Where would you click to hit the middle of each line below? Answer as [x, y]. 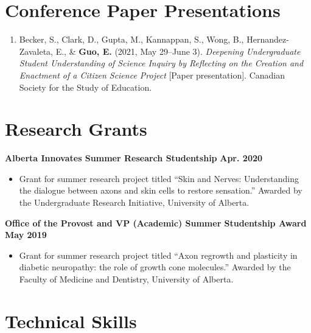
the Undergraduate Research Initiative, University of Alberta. [134, 202]
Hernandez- [268, 39]
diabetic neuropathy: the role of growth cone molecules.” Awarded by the [155, 267]
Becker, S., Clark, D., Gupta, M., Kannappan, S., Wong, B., [131, 39]
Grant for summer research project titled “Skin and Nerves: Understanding [159, 178]
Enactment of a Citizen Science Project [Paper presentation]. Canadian [152, 75]
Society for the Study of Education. [86, 87]
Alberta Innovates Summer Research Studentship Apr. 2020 [134, 158]
